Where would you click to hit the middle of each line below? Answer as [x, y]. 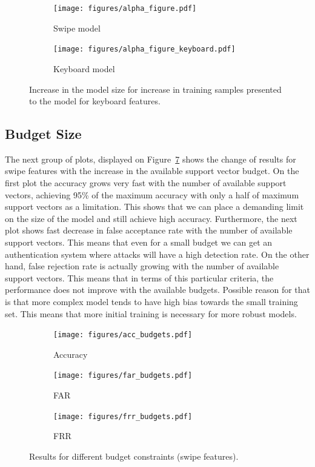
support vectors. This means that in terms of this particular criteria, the [139, 277]
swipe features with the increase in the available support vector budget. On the [152, 171]
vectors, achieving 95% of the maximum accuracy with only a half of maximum [152, 194]
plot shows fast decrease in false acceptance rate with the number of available [149, 230]
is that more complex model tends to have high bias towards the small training [151, 302]
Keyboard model [84, 68]
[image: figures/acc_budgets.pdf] [123, 335]
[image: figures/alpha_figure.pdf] [125, 8]
